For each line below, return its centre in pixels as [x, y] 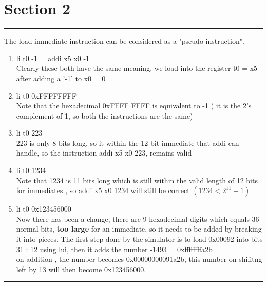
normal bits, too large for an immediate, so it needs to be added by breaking [139, 229]
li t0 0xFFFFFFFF [46, 95]
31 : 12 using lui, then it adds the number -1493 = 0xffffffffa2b [114, 249]
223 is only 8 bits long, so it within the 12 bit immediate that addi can [128, 142]
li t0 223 [29, 133]
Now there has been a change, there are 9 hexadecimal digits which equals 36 [138, 218]
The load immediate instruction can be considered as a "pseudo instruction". [124, 41]
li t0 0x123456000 [44, 209]
